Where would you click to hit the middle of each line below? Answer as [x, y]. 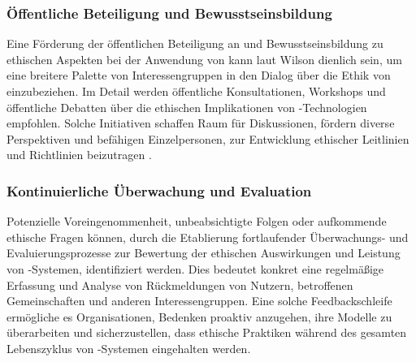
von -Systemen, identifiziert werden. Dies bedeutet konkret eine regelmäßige [195, 268]
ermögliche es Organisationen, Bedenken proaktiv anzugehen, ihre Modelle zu [199, 316]
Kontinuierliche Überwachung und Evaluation [159, 190]
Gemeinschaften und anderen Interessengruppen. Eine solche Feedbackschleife [199, 301]
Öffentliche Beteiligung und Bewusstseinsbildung [169, 13]
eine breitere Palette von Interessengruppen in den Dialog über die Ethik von [199, 75]
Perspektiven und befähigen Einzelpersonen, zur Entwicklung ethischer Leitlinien [208, 138]
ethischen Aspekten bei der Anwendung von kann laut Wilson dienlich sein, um [204, 59]
